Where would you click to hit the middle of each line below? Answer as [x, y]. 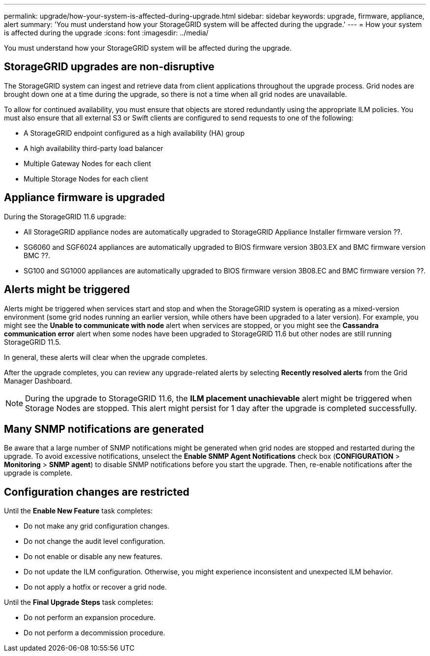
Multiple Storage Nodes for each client [86, 179]
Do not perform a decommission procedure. [94, 633]
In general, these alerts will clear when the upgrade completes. [106, 357]
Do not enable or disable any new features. [93, 557]
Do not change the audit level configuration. [94, 541]
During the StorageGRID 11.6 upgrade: [65, 216]
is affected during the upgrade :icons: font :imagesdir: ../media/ [106, 33]
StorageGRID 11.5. [33, 342]
